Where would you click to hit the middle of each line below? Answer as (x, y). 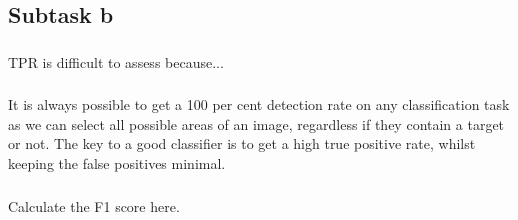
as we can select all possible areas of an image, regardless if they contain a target (256, 123)
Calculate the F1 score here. (94, 205)
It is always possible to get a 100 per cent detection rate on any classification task (259, 104)
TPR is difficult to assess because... (116, 61)
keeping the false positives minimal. (117, 163)
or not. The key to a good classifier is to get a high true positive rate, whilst (242, 143)
